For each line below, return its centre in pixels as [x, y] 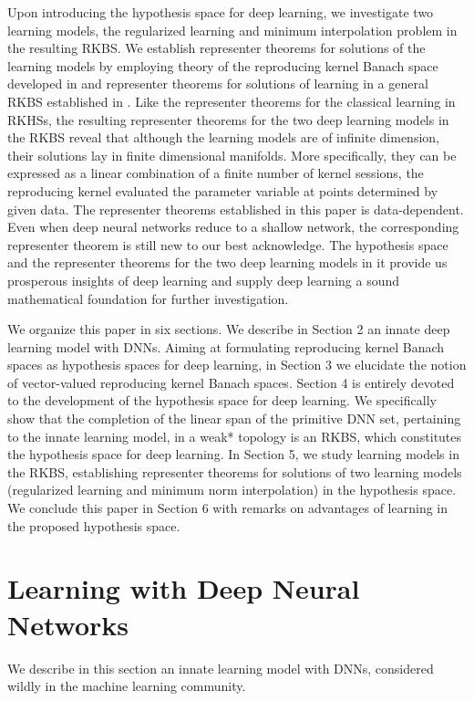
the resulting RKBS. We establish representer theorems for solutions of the [216, 48]
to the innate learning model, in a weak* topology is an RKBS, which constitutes [235, 436]
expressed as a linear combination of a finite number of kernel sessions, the [216, 173]
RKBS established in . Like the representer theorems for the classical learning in [232, 101]
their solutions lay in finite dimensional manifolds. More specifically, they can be [232, 155]
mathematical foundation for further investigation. [148, 298]
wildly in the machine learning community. [127, 686]
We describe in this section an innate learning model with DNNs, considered [221, 668]
